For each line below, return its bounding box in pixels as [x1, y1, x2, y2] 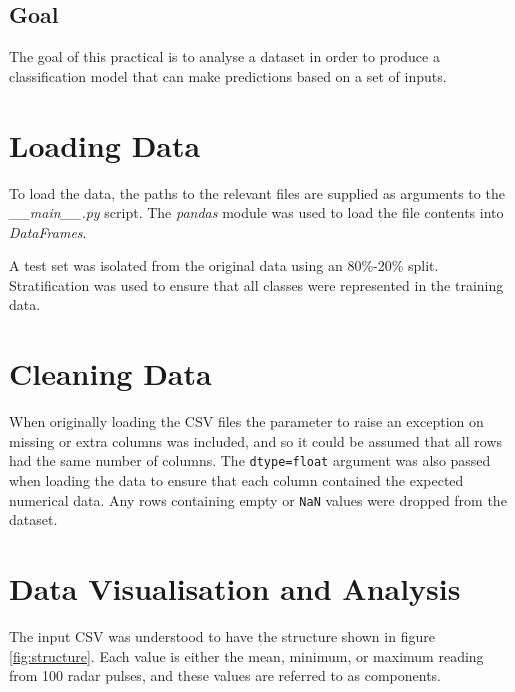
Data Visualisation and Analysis [9, 568, 461, 609]
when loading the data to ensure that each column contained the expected [9, 470, 464, 491]
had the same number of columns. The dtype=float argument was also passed [9, 450, 491, 471]
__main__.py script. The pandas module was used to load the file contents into [9, 202, 504, 223]
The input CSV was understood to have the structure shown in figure [9, 626, 435, 647]
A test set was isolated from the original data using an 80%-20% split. [9, 255, 439, 276]
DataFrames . [9, 221, 87, 242]
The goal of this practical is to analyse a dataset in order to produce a [9, 46, 440, 67]
